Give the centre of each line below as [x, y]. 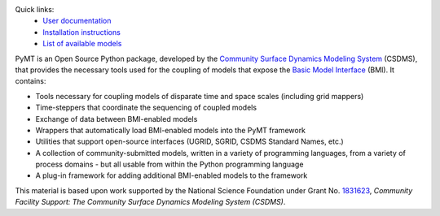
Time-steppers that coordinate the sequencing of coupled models [146, 108]
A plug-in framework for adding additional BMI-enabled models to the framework [172, 175]
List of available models [82, 44]
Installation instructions [82, 32]
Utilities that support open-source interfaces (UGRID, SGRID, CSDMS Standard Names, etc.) [189, 141]
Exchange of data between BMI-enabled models [117, 119]
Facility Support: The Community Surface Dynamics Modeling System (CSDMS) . [150, 202]
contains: [31, 81]
